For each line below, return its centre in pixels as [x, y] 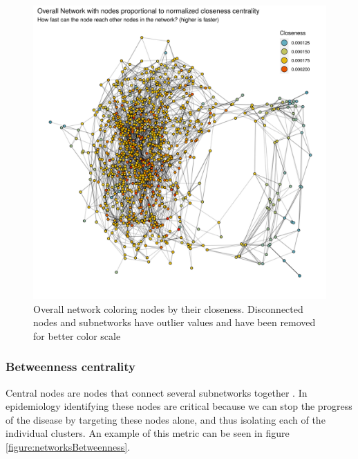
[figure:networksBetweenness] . [68, 446]
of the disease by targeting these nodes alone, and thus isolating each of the [166, 419]
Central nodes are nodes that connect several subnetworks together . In [157, 392]
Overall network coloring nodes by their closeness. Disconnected [168, 308]
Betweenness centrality [71, 367]
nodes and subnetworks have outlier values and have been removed [175, 322]
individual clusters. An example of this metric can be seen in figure [148, 433]
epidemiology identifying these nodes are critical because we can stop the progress [179, 406]
